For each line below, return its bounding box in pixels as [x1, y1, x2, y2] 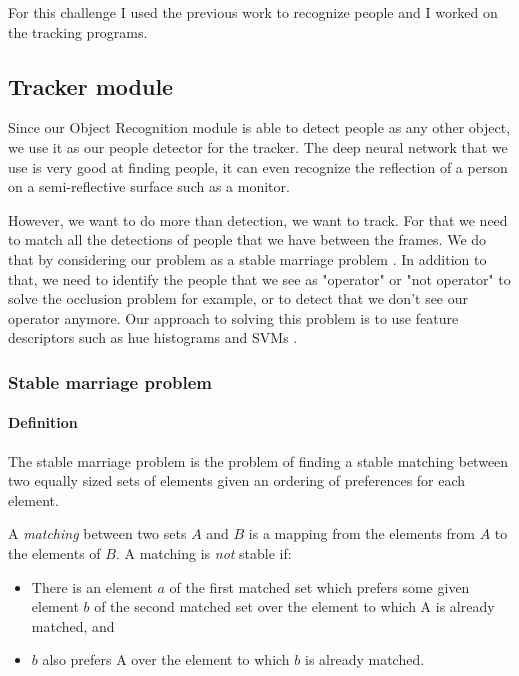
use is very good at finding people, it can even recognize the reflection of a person [8, 156, 508, 177]
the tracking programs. [8, 21, 148, 42]
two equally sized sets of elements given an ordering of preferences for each [8, 470, 466, 491]
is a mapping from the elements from [248, 523, 476, 544]
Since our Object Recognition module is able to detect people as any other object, [8, 117, 511, 138]
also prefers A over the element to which [42, 649, 290, 670]
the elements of [8, 542, 101, 563]
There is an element [31, 576, 153, 597]
